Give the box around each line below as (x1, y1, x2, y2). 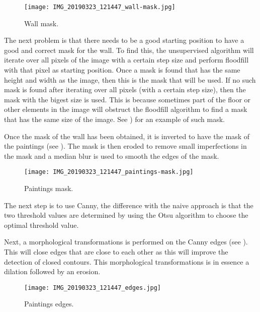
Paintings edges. (24, 298, 74, 309)
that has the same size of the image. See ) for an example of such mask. (4, 114, 225, 124)
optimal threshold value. (4, 219, 79, 230)
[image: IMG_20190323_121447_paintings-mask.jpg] (24, 168, 194, 176)
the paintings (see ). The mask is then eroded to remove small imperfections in (4, 141, 247, 151)
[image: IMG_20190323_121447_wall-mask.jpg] (24, 4, 176, 11)
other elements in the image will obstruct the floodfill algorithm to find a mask (4, 104, 247, 114)
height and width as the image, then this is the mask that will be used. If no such (4, 74, 256, 85)
